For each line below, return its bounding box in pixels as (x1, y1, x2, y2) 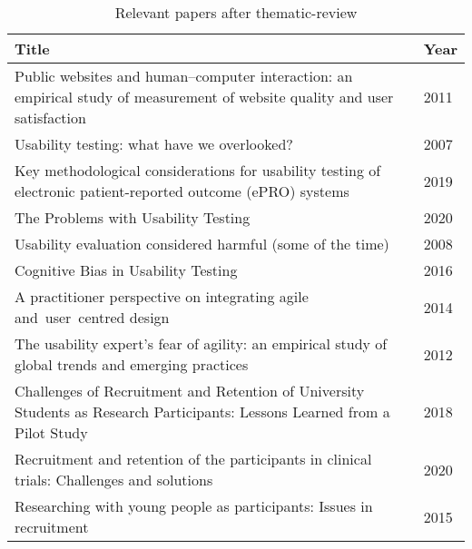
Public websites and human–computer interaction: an (15, 65, 353, 86)
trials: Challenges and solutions (15, 469, 213, 490)
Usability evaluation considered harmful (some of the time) (15, 233, 389, 254)
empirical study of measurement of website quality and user (15, 86, 394, 107)
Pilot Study (15, 422, 88, 443)
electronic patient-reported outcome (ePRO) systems (15, 181, 349, 201)
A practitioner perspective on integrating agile (15, 286, 309, 307)
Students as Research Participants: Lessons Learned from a (15, 401, 390, 422)
